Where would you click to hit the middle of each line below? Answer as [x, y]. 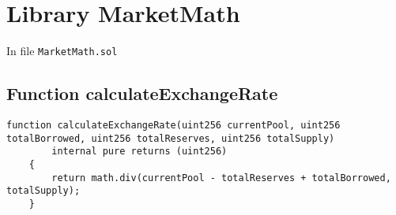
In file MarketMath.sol [62, 51]
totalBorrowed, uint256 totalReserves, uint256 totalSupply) [171, 138]
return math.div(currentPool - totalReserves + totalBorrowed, [221, 178]
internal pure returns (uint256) [140, 152]
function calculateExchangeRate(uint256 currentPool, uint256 [173, 125]
